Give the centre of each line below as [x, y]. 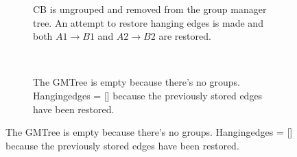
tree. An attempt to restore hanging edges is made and [148, 22]
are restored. [185, 36]
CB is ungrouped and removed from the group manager [150, 9]
